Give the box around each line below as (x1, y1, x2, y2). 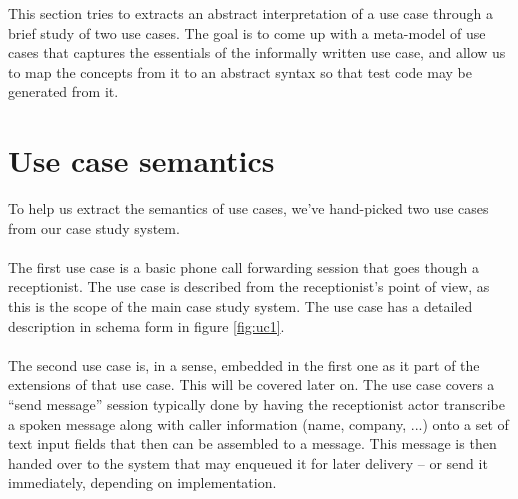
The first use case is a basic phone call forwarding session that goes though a (8, 256, 479, 277)
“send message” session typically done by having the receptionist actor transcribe (8, 394, 505, 415)
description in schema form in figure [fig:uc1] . (8, 315, 285, 336)
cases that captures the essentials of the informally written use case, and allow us (8, 42, 506, 63)
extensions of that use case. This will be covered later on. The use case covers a (8, 374, 495, 395)
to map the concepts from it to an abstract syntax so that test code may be (8, 61, 472, 82)
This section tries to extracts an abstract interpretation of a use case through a (8, 3, 493, 23)
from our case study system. (8, 217, 180, 238)
